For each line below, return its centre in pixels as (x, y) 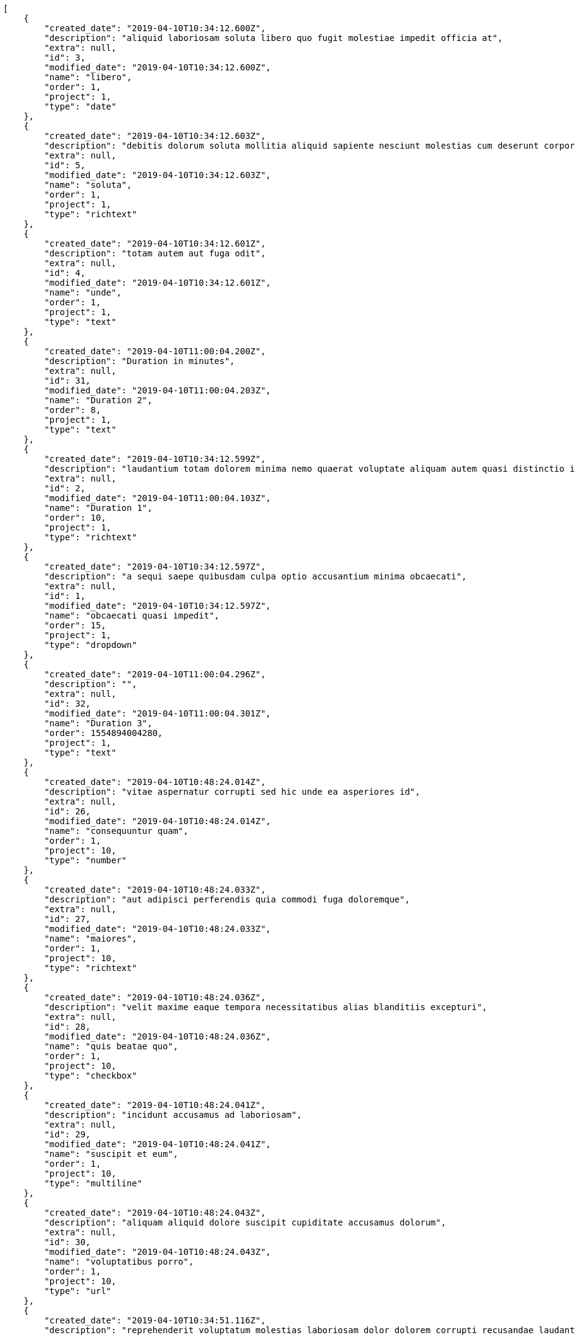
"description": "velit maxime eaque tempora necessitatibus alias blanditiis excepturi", (266, 1007)
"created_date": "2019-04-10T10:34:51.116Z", (155, 1320)
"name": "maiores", (91, 939)
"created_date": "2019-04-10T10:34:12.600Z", (155, 28)
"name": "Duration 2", (98, 400)
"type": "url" (78, 1291)
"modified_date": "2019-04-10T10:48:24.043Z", (158, 1252)
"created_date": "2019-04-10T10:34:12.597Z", (155, 567)
